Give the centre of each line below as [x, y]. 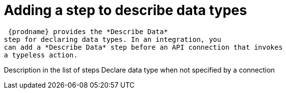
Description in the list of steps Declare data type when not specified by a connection [139, 70]
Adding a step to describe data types [125, 10]
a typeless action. [41, 55]
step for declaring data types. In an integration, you [113, 39]
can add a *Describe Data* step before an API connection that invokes [143, 47]
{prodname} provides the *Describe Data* [88, 31]
